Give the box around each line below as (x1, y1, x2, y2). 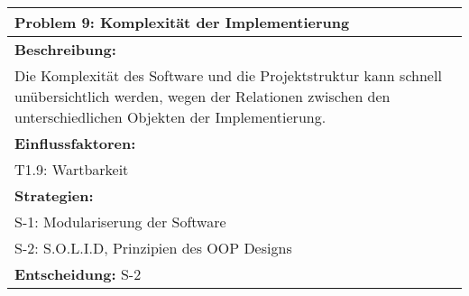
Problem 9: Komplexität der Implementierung (14, 12, 350, 32)
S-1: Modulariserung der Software (14, 211, 226, 232)
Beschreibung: (14, 39, 116, 60)
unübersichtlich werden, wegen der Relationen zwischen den (14, 86, 391, 106)
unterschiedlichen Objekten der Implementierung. (14, 106, 326, 127)
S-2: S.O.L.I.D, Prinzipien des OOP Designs (14, 237, 292, 258)
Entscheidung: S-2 (14, 264, 142, 284)
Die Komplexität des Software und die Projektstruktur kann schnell (14, 65, 442, 86)
